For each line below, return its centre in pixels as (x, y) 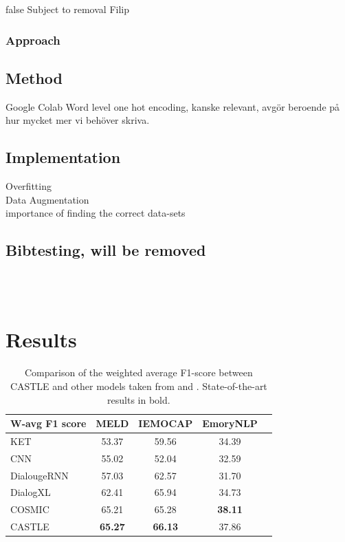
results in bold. (139, 399)
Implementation (63, 157)
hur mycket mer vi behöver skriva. (78, 120)
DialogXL (31, 492)
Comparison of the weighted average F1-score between (138, 372)
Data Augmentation (47, 199)
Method (34, 77)
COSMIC (30, 509)
